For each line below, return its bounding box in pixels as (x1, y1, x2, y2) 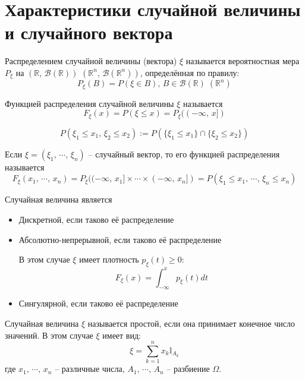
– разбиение (166, 362, 210, 375)
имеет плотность (79, 253, 139, 266)
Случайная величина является (5, 193, 112, 206)
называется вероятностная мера (185, 55, 300, 67)
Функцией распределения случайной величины (5, 97, 174, 109)
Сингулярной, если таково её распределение (18, 297, 178, 309)
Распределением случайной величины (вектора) (5, 55, 177, 67)
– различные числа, (55, 362, 125, 375)
